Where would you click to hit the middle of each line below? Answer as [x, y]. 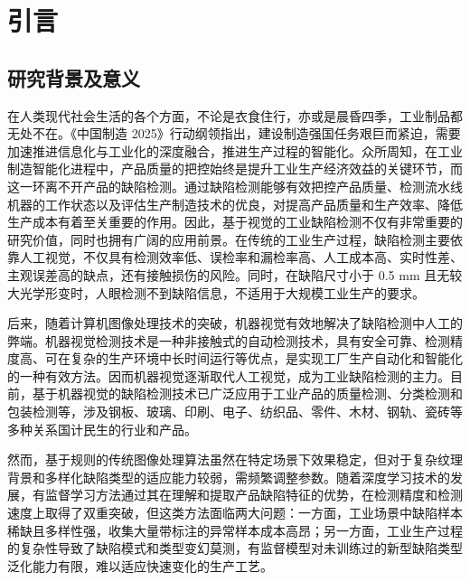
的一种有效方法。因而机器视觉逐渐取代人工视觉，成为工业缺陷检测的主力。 [229, 375]
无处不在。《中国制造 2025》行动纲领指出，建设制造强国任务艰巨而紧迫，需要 [234, 133]
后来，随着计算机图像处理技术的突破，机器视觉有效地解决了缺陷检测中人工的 [235, 323]
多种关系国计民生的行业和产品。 [102, 429]
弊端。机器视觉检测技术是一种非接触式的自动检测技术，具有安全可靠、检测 [229, 340]
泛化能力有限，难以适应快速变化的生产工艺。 [140, 565]
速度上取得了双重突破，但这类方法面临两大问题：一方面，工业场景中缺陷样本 [235, 513]
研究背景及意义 [74, 77]
